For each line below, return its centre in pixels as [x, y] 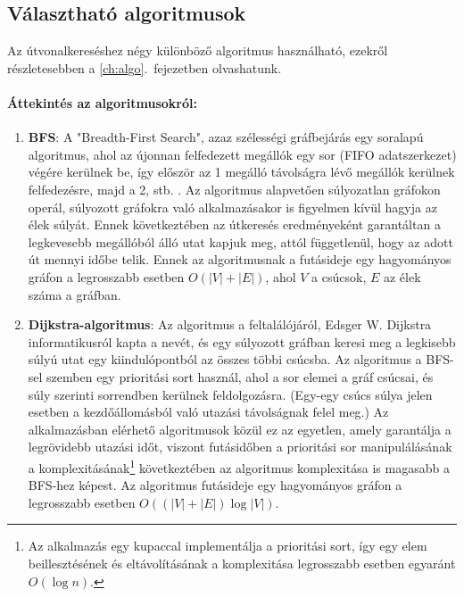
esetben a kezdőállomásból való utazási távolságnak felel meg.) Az [208, 412]
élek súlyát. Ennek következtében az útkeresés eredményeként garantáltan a [234, 224]
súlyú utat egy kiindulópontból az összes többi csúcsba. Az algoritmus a [225, 359]
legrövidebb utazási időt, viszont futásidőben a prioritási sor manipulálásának [240, 447]
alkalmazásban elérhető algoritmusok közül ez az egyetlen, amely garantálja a [240, 429]
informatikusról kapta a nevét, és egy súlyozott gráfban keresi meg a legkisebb [242, 341]
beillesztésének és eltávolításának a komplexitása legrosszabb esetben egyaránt [242, 563]
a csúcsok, [339, 276]
